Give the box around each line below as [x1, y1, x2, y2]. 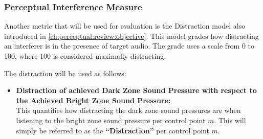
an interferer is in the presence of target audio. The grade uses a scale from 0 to [4, 40, 255, 51]
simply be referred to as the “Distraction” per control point [16, 125, 209, 135]
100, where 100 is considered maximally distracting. [4, 51, 166, 61]
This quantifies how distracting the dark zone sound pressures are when [16, 105, 241, 115]
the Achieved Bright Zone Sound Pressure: [16, 95, 171, 105]
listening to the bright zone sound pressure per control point [16, 114, 206, 125]
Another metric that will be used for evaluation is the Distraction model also [4, 20, 246, 31]
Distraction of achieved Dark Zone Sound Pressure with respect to [16, 85, 257, 96]
